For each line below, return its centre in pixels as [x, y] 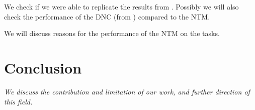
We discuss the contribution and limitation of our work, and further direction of [127, 91]
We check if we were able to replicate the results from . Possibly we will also [121, 6]
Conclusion [43, 67]
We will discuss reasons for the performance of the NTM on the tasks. [112, 33]
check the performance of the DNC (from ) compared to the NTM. [107, 16]
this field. [18, 101]
